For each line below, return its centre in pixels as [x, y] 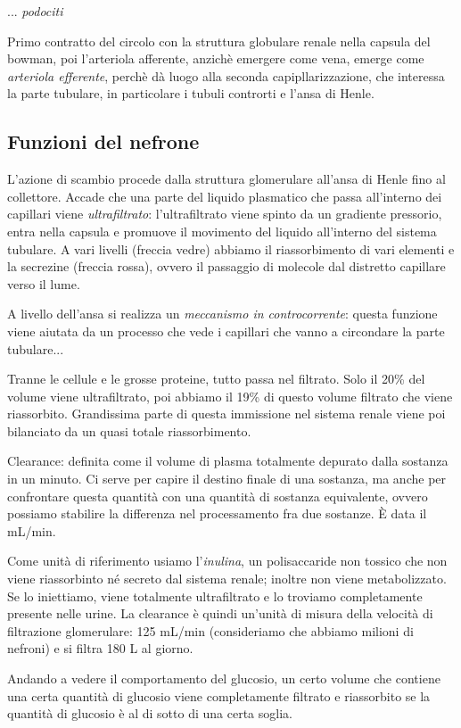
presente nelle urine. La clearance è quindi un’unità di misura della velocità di [220, 613]
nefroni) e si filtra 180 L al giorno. [100, 648]
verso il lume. [44, 283]
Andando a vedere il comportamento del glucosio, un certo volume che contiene [224, 678]
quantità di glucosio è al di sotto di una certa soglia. [150, 713]
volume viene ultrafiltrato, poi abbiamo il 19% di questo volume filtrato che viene [230, 396]
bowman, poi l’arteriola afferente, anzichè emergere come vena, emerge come [216, 58]
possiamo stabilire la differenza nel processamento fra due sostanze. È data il [217, 513]
